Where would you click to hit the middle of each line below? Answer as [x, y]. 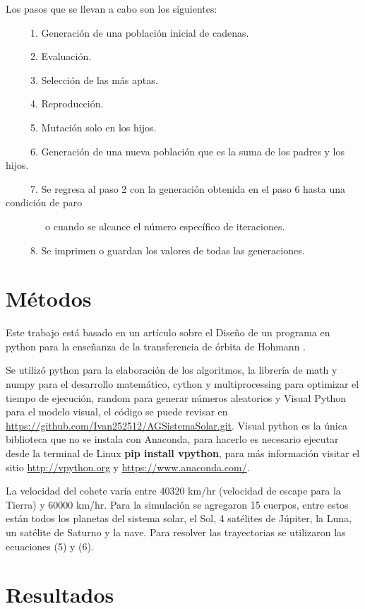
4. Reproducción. [67, 104]
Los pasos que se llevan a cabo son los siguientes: [112, 8]
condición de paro [44, 202]
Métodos [49, 298]
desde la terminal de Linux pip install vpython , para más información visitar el [183, 453]
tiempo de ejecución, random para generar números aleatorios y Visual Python [176, 397]
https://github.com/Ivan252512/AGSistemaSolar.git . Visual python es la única [176, 425]
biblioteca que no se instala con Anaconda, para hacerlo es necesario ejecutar [172, 439]
